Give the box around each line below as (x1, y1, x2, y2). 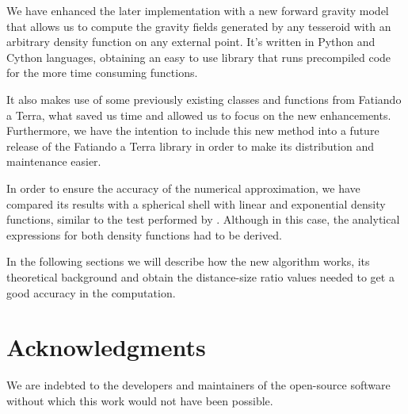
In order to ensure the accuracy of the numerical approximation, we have (6, 179, 360, 196)
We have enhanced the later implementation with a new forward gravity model (6, 2, 389, 18)
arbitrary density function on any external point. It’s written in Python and (6, 33, 376, 50)
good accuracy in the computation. (6, 284, 176, 301)
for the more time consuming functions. (6, 64, 198, 81)
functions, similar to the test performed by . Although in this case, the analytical (6, 211, 400, 228)
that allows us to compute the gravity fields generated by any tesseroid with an (6, 17, 391, 34)
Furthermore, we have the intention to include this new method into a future (6, 122, 379, 139)
